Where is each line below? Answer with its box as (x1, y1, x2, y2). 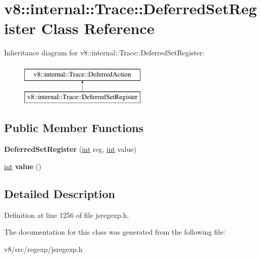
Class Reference (41, 18, 155, 39)
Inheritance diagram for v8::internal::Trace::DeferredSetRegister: (4, 47, 205, 58)
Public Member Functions (4, 120, 143, 136)
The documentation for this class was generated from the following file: (4, 227, 225, 237)
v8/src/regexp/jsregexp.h (4, 243, 83, 254)
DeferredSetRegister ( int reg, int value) (4, 144, 136, 154)
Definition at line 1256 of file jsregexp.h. (4, 209, 129, 220)
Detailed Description (4, 185, 115, 201)
